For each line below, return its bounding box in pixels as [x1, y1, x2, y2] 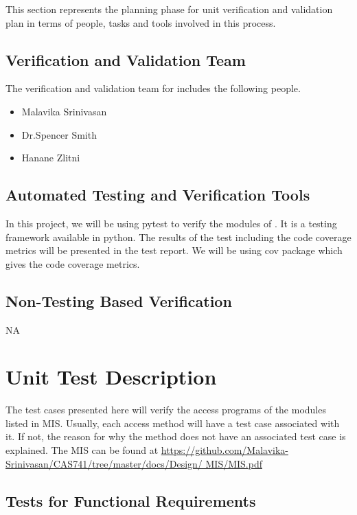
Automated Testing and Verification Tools [5, 184, 310, 205]
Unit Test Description [5, 363, 217, 391]
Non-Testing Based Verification [5, 290, 232, 311]
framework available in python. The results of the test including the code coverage [5, 229, 352, 244]
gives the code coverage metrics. [5, 256, 140, 271]
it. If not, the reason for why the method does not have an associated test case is [5, 429, 346, 444]
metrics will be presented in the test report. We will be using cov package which [5, 243, 343, 257]
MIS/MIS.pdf [205, 456, 262, 470]
